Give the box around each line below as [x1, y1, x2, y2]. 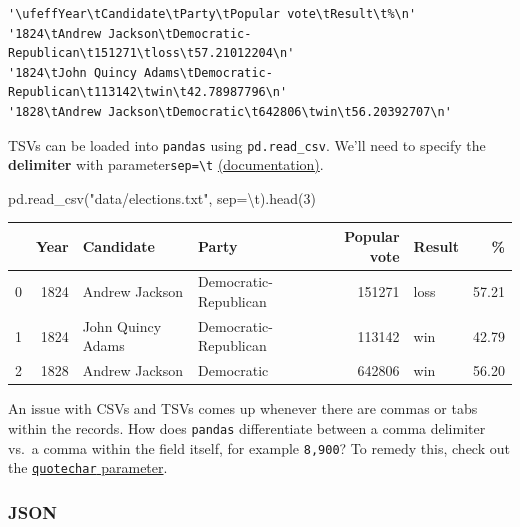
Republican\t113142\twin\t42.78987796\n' [8, 85, 288, 100]
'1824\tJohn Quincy [8, 65, 137, 80]
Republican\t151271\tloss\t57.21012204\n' [8, 46, 295, 61]
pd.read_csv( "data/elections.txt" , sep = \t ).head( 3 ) [8, 187, 316, 208]
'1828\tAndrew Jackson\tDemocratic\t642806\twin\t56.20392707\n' [8, 104, 452, 119]
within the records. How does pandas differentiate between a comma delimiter [8, 417, 486, 438]
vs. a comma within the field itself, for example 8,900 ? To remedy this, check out [8, 437, 510, 458]
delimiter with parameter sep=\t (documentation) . [8, 154, 324, 175]
